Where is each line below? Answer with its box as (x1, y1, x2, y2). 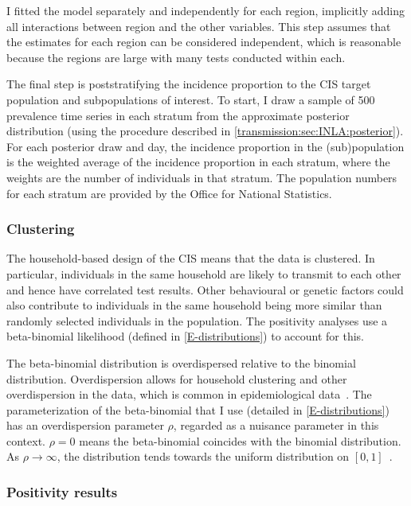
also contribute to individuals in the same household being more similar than (6, 297, 382, 313)
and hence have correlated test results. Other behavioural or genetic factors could (6, 281, 404, 298)
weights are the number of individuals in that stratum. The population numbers (6, 169, 397, 185)
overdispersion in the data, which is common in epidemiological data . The (6, 386, 372, 403)
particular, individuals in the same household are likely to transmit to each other (6, 265, 401, 282)
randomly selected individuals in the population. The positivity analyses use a (6, 312, 388, 329)
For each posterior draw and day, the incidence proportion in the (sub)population (6, 138, 405, 154)
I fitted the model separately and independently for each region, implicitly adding (6, 2, 405, 18)
